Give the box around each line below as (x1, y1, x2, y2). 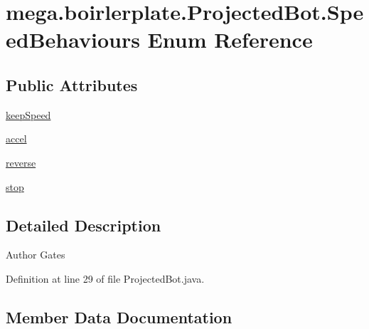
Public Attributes (6, 73, 138, 95)
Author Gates (6, 247, 65, 262)
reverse (6, 155, 36, 169)
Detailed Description (6, 214, 161, 236)
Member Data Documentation (6, 305, 232, 328)
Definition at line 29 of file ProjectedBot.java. (6, 271, 205, 286)
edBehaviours (6, 25, 140, 54)
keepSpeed (6, 107, 51, 122)
